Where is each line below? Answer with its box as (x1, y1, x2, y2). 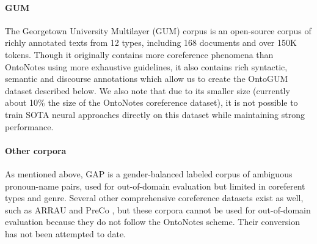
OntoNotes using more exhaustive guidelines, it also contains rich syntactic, (5, 60, 288, 73)
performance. (5, 120, 54, 133)
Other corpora (5, 144, 67, 157)
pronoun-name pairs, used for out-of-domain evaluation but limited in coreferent (5, 179, 305, 192)
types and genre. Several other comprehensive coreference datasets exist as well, (5, 191, 304, 204)
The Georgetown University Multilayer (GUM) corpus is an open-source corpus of (5, 24, 312, 37)
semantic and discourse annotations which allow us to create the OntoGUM (5, 72, 288, 85)
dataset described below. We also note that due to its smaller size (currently (5, 84, 290, 97)
